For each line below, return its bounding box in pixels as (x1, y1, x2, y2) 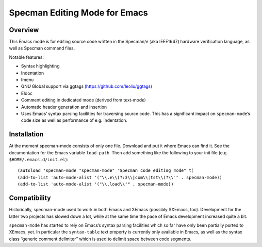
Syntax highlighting (21, 63, 60, 69)
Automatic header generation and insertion (21, 104, 107, 110)
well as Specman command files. (9, 45, 75, 51)
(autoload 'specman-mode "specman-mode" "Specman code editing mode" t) (17, 168, 194, 173)
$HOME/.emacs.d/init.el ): (9, 157, 68, 163)
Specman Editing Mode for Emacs (9, 7, 148, 18)
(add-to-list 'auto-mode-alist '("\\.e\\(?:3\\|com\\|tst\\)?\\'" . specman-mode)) (17, 175, 223, 180)
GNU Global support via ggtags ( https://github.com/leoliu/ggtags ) (21, 83, 152, 89)
